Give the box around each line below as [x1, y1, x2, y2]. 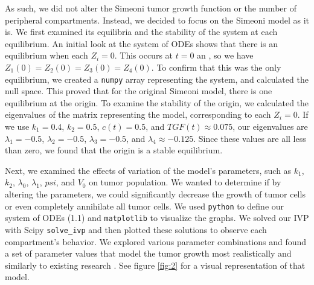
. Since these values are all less [193, 132, 306, 144]
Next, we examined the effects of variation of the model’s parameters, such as [5, 164, 292, 176]
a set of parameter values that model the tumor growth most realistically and [5, 247, 292, 260]
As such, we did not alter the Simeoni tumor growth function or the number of [5, 2, 296, 14]
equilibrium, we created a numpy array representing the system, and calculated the [5, 72, 309, 85]
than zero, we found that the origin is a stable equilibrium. [5, 144, 223, 156]
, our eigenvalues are [232, 120, 308, 132]
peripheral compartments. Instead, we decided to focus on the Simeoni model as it [5, 13, 310, 26]
